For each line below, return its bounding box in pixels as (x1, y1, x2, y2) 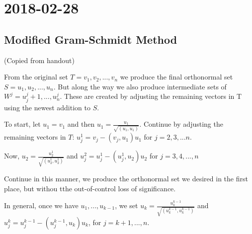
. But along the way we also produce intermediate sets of (53, 81, 227, 91)
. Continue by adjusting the (139, 119, 223, 129)
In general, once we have (4, 200, 79, 210)
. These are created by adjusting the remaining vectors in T (60, 91, 242, 101)
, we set (115, 200, 138, 210)
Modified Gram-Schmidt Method (4, 31, 177, 47)
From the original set (4, 72, 68, 82)
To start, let (4, 119, 41, 129)
